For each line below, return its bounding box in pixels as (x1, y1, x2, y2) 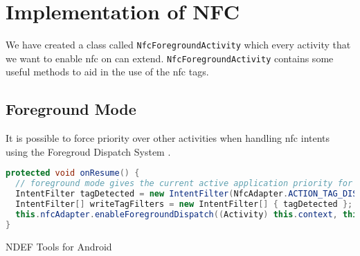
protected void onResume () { (6, 168, 140, 179)
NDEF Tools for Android (6, 239, 112, 253)
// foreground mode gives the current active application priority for (15, 179, 353, 189)
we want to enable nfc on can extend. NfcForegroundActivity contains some (6, 51, 334, 65)
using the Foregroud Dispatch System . (6, 144, 171, 158)
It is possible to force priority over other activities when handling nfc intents (6, 131, 330, 145)
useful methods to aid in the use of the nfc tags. (6, 64, 209, 79)
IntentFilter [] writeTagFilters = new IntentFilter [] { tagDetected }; (15, 199, 353, 210)
